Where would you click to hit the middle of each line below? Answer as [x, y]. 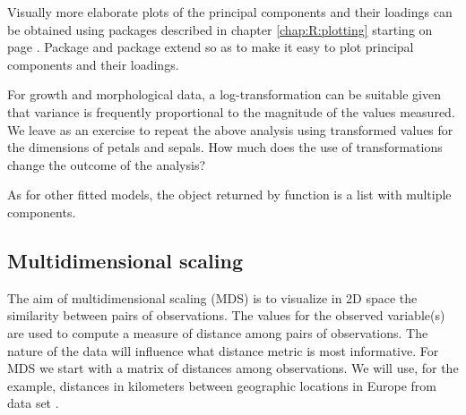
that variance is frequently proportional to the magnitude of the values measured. [231, 111]
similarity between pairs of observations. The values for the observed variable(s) [226, 315]
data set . [33, 403]
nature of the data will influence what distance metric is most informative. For [223, 350]
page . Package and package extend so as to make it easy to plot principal [211, 47]
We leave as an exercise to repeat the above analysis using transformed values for [230, 129]
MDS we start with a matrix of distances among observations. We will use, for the [233, 368]
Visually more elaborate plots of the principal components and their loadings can [230, 12]
